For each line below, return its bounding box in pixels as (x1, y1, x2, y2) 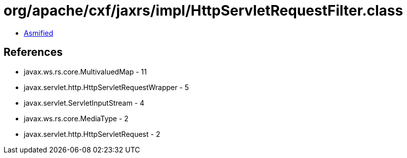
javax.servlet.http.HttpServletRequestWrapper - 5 (24, 83, 189, 92)
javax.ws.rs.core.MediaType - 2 (24, 114, 129, 123)
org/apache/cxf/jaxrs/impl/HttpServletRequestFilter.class (4, 2, 403, 19)
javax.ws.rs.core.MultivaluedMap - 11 (24, 67, 147, 76)
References (4, 46, 63, 59)
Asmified (24, 28, 54, 37)
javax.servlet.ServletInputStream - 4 (24, 98, 145, 107)
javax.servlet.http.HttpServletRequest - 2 (24, 129, 160, 138)
